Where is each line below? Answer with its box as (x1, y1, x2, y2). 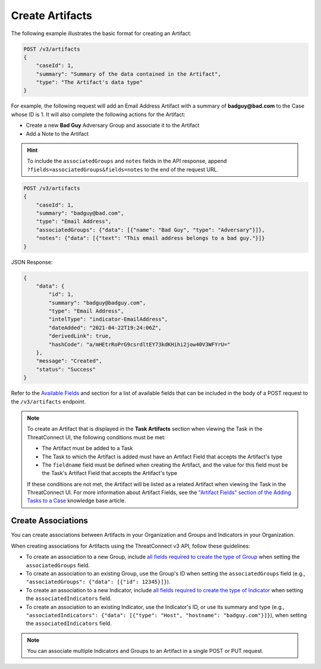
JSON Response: (11, 258, 53, 265)
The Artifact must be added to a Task (42, 445, 133, 452)
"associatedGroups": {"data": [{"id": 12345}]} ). (26, 578, 171, 586)
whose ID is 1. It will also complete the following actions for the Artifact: (11, 111, 185, 118)
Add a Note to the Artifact (26, 130, 89, 137)
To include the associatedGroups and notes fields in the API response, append (27, 158, 227, 165)
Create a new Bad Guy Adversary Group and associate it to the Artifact (26, 122, 200, 129)
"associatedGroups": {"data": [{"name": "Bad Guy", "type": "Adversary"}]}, (36, 226, 265, 233)
